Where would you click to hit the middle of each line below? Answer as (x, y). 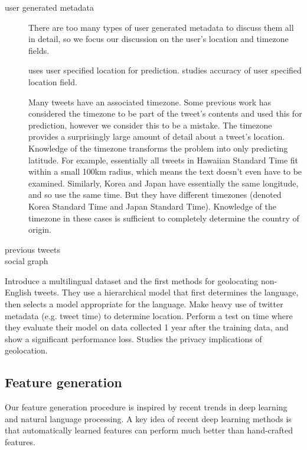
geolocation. (26, 350)
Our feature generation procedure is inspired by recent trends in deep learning (146, 407)
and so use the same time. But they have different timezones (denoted (155, 195)
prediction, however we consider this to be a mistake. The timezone (150, 125)
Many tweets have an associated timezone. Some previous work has (150, 102)
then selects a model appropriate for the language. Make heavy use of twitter (144, 304)
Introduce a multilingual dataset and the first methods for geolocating (132, 280)
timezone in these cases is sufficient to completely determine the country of (164, 218)
